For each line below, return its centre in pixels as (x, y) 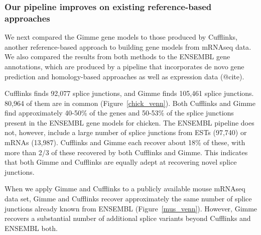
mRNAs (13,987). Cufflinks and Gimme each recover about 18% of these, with (125, 142)
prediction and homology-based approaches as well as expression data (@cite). (124, 76)
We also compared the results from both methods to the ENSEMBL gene (117, 56)
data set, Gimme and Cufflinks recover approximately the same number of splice (128, 199)
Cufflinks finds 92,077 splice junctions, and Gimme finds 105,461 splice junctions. (129, 93)
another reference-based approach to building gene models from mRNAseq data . (128, 46)
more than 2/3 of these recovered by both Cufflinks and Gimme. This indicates (126, 152)
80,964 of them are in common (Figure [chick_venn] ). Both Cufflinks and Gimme (130, 103)
